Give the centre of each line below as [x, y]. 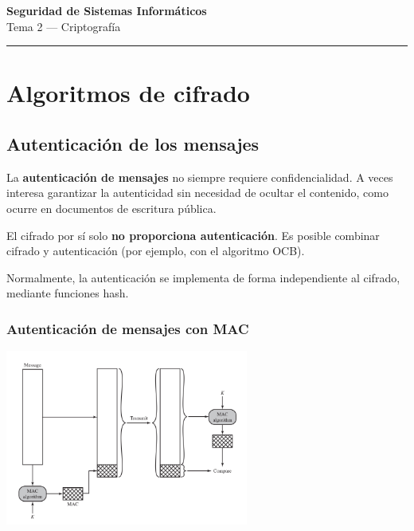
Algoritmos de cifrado [128, 93]
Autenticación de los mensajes [133, 143]
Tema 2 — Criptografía [64, 26]
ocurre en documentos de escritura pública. [111, 208]
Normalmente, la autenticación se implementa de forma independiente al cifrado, [203, 277]
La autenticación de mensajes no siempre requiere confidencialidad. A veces [200, 177]
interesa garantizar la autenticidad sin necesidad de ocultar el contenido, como [197, 193]
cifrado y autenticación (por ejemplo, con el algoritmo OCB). [156, 251]
